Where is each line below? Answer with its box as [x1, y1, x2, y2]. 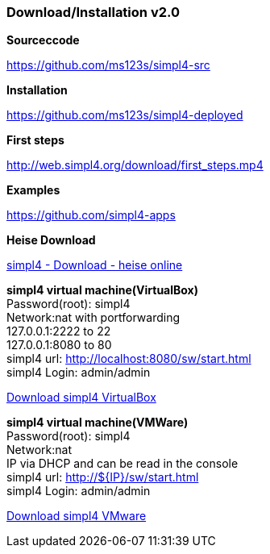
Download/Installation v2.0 [6, 4, 181, 20]
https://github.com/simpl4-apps [6, 208, 176, 223]
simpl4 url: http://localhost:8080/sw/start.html [6, 352, 251, 366]
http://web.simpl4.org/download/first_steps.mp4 [6, 158, 264, 173]
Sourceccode [6, 33, 80, 48]
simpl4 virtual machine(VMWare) [6, 415, 189, 430]
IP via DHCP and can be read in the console [6, 456, 239, 471]
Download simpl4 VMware [6, 509, 147, 523]
